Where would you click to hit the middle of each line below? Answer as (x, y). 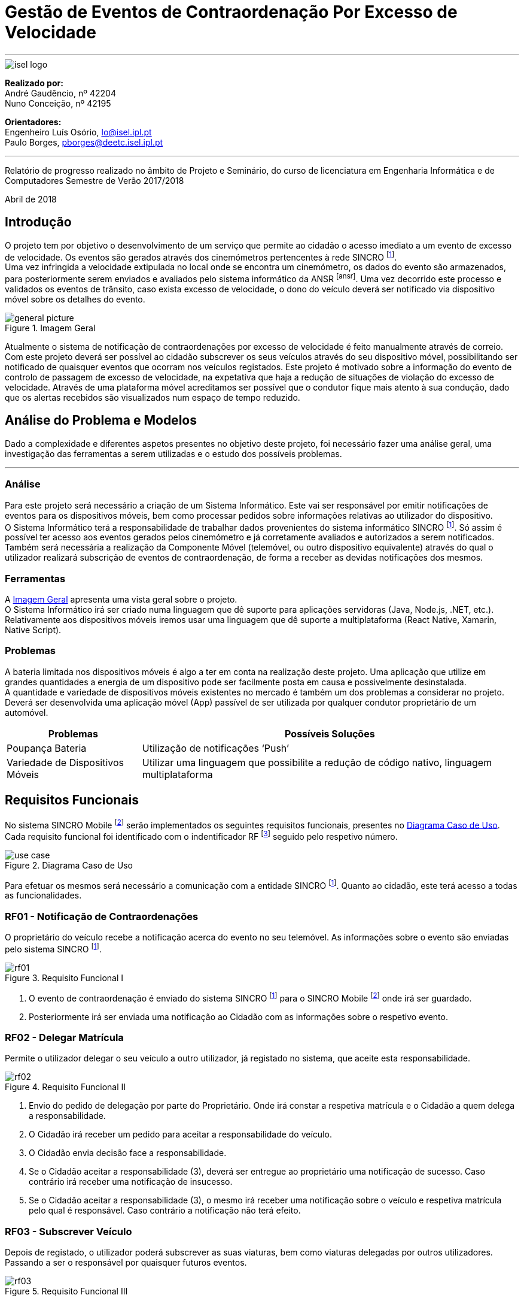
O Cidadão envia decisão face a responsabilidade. (128, 1153)
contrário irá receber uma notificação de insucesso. (131, 1182)
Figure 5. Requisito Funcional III (66, 1291)
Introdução (38, 222)
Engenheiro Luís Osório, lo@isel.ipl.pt (78, 132)
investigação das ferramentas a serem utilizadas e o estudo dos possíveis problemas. (173, 453)
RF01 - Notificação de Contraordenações (102, 916)
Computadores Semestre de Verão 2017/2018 (95, 180)
